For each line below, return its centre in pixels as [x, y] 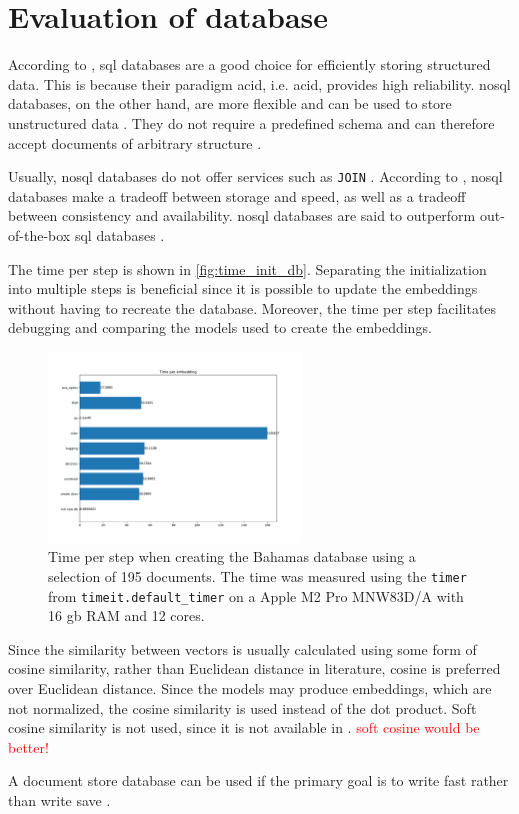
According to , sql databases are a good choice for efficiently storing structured [249, 64]
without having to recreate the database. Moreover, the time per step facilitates [252, 307]
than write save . [59, 799]
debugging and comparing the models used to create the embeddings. [220, 327]
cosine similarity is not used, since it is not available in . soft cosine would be [244, 727]
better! [28, 746]
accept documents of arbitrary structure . [135, 142]
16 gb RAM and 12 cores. [126, 615]
